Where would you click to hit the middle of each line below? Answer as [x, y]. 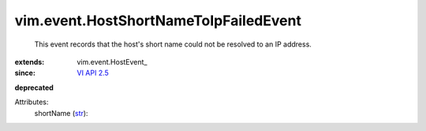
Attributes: [32, 102]
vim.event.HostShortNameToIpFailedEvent [158, 21]
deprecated [34, 88]
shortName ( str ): [61, 113]
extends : [30, 62]
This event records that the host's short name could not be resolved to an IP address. [173, 44]
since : [25, 73]
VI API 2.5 [93, 73]
